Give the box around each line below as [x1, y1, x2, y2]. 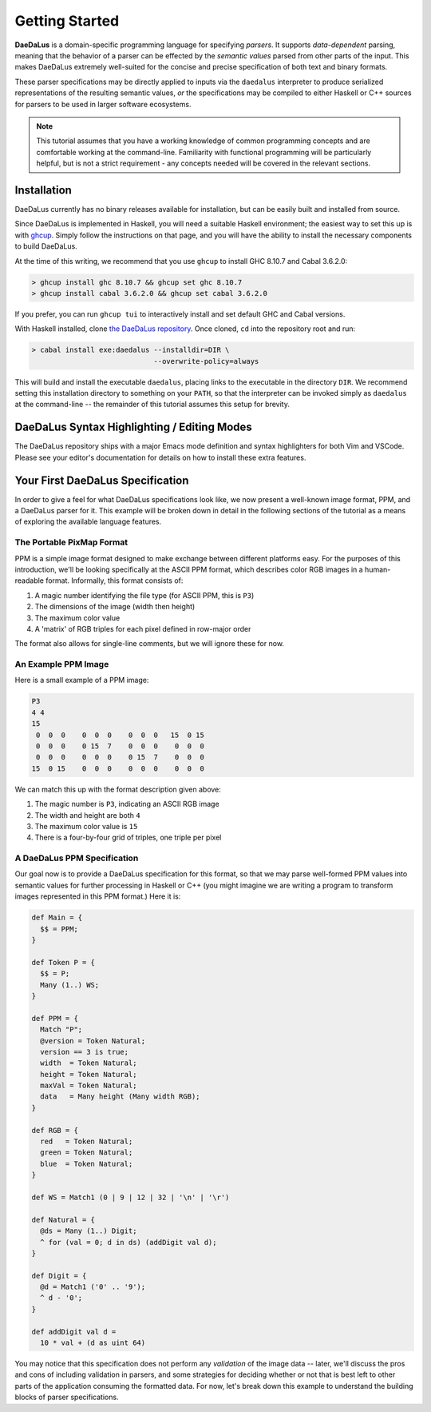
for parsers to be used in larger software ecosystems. [14, 99, 192, 109]
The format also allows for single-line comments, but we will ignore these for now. [14, 639, 285, 648]
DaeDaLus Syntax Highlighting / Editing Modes [14, 421, 253, 434]
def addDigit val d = [31, 1327, 117, 1336]
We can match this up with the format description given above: [14, 784, 221, 794]
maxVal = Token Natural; [40, 1081, 137, 1091]
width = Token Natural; [40, 1059, 137, 1067]
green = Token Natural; [40, 1148, 133, 1157]
